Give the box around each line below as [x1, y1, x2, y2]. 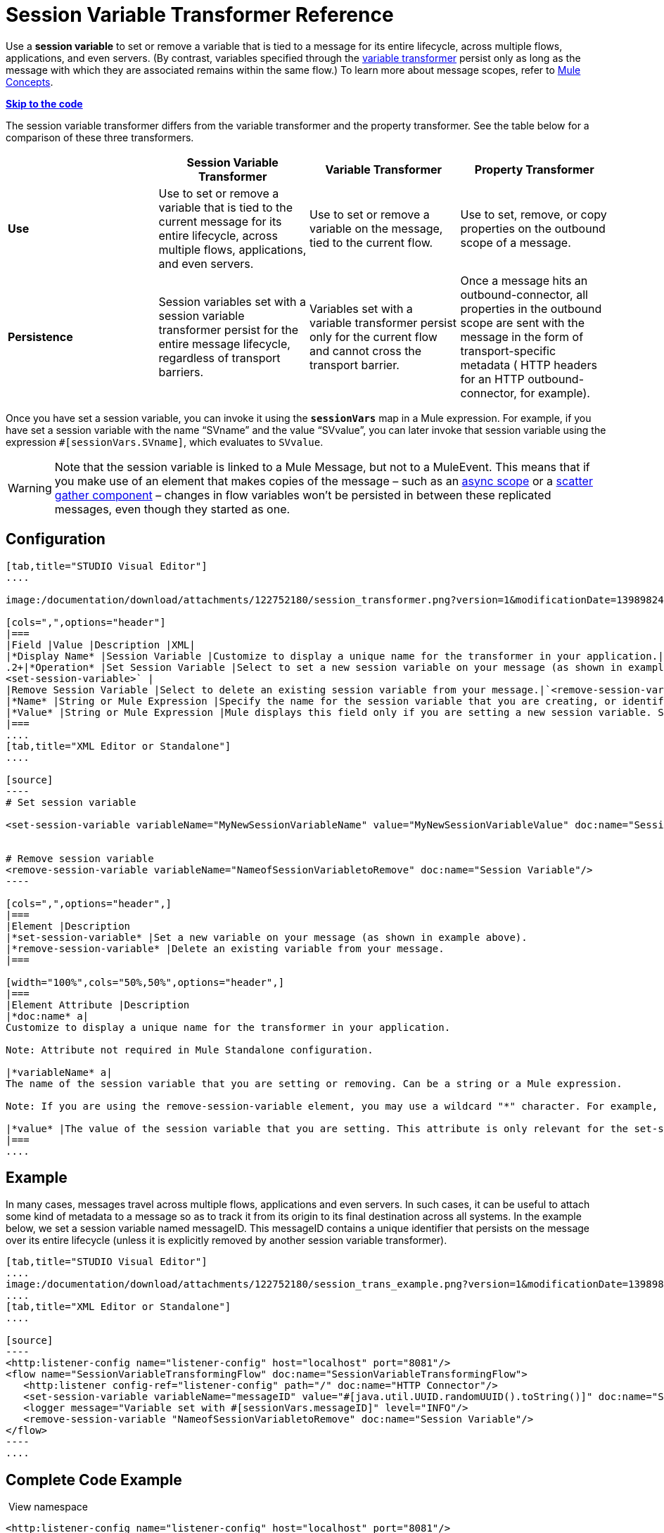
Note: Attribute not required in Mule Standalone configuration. [6, 1044, 373, 1056]
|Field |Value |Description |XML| [6, 639, 196, 650]
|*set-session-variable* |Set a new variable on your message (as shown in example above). [6, 931, 528, 943]
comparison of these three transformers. [6, 131, 194, 143]
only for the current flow [309, 329, 438, 344]
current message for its [158, 214, 282, 229]
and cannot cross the [309, 343, 422, 358]
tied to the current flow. [309, 235, 433, 250]
